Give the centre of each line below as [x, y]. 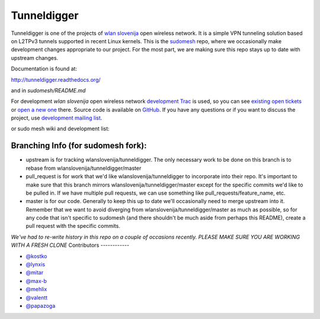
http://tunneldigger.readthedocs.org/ [56, 79]
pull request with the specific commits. [73, 226]
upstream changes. [35, 58]
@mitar [35, 273]
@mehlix [36, 289]
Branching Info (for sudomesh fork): [79, 146]
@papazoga [41, 306]
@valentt [37, 297]
